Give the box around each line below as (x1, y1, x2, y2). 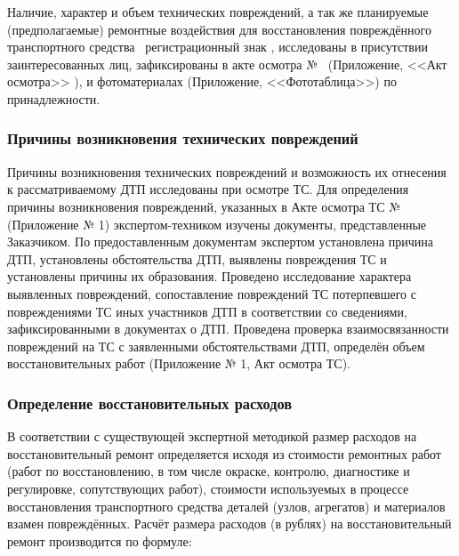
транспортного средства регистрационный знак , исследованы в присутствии (7, 37, 428, 56)
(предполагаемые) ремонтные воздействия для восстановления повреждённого (7, 20, 431, 38)
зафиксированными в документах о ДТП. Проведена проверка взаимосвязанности (7, 319, 449, 338)
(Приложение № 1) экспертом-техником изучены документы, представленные (7, 214, 427, 233)
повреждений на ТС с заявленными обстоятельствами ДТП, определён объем (7, 336, 425, 355)
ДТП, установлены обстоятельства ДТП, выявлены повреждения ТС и (7, 249, 387, 268)
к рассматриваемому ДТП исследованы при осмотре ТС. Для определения (7, 180, 409, 198)
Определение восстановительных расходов (7, 391, 293, 414)
